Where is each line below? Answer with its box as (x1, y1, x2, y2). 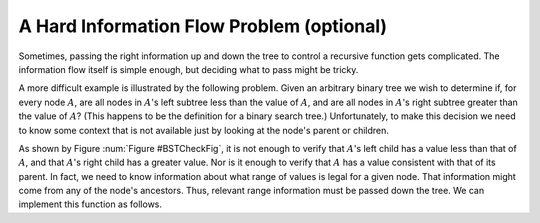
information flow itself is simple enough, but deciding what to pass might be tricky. (18, 63, 359, 75)
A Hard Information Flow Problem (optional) (18, 15, 388, 37)
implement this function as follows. (18, 198, 163, 210)
